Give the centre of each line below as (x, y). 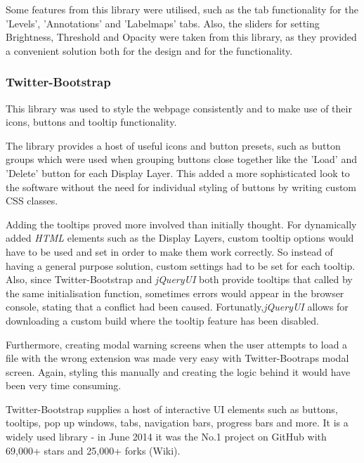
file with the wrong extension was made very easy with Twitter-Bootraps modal (177, 358)
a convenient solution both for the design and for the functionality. (149, 50)
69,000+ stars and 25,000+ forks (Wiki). (93, 450)
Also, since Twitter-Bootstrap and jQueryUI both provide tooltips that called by (179, 279)
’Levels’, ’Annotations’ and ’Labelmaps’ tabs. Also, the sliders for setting (163, 23)
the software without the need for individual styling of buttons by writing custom (181, 187)
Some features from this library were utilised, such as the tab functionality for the (182, 9)
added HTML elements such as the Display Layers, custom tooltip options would (180, 238)
